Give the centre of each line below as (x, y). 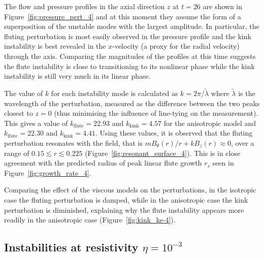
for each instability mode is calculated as (114, 93)
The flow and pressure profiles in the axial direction (85, 6)
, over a (242, 142)
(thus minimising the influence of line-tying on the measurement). (156, 113)
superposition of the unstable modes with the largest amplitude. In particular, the (132, 26)
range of (17, 153)
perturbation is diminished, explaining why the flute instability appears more (124, 209)
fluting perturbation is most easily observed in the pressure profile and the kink (128, 36)
